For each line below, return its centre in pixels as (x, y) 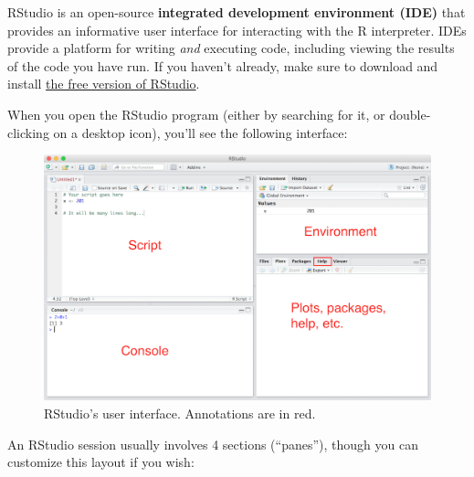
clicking (28, 132)
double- (410, 114)
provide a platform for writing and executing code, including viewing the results (231, 48)
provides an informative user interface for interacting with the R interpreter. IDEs (237, 30)
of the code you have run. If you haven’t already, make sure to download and (223, 65)
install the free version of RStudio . (104, 84)
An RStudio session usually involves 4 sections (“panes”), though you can (213, 444)
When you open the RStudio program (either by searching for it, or (196, 114)
